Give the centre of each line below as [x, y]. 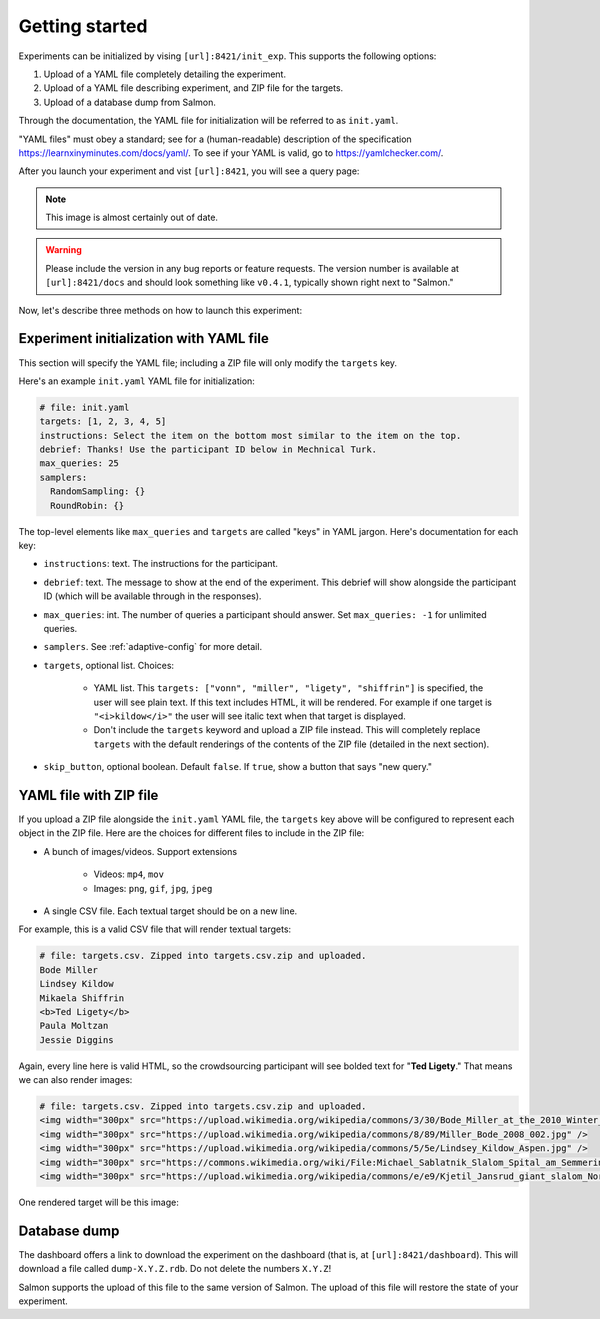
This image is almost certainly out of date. [132, 217]
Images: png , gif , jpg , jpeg [153, 888]
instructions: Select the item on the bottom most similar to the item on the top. [250, 435]
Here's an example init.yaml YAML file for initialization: [136, 381]
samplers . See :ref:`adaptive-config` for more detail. [153, 647]
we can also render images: [75, 1080]
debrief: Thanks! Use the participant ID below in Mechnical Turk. [208, 449]
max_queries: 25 [79, 463]
